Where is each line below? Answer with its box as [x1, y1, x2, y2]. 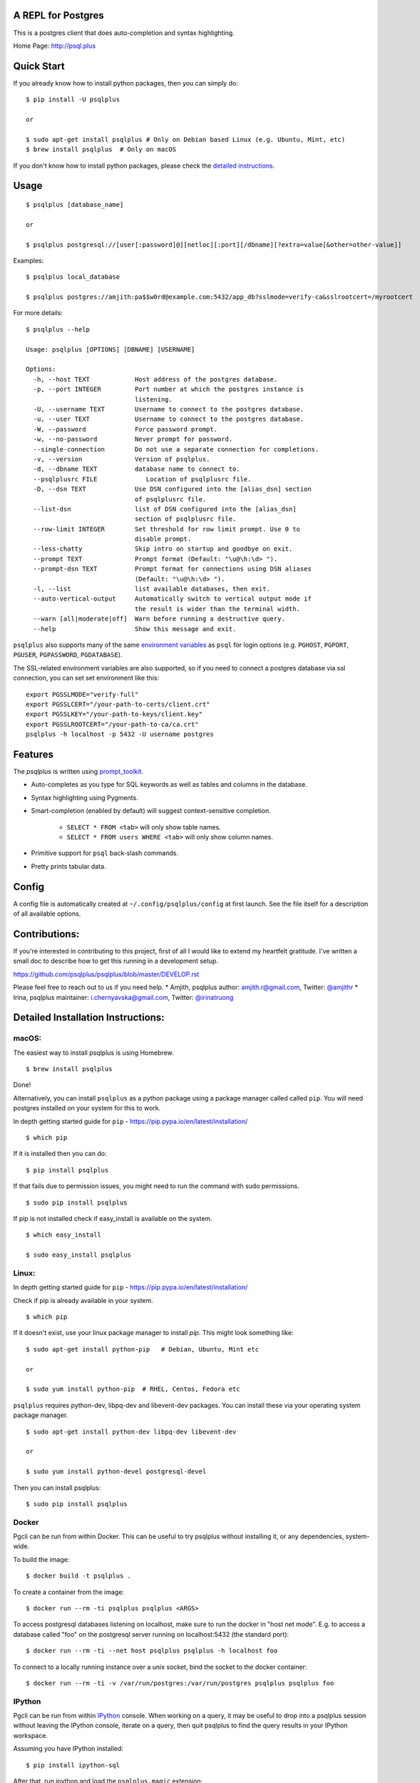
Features [13, 748, 53, 760]
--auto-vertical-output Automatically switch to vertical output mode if [33, 595, 312, 603]
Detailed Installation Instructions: [13, 1011, 165, 1023]
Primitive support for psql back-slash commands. [31, 849, 178, 857]
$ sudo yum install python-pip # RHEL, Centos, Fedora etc [26, 1385, 240, 1394]
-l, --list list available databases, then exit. [33, 585, 270, 593]
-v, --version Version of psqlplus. [33, 455, 210, 463]
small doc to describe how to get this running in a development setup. [13, 956, 219, 966]
